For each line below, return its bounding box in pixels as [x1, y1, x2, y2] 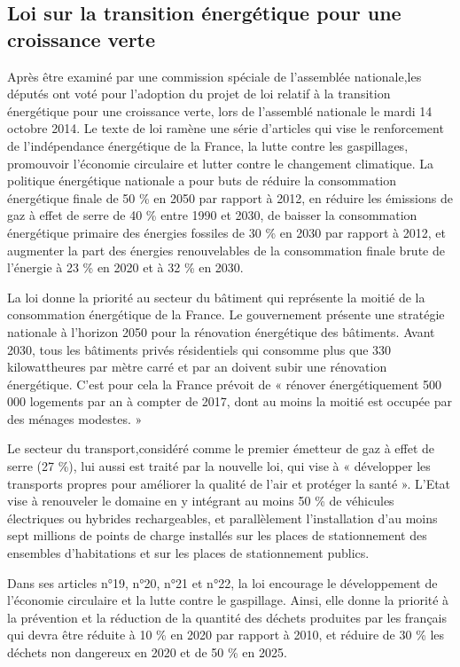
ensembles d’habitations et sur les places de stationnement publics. [7, 544, 370, 562]
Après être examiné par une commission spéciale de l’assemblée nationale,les [7, 67, 422, 85]
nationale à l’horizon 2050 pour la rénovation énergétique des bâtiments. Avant [7, 322, 435, 341]
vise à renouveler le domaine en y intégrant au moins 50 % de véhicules [7, 491, 394, 510]
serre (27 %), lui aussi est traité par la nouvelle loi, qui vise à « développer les [7, 457, 431, 475]
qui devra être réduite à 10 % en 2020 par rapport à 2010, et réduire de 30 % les [7, 625, 445, 644]
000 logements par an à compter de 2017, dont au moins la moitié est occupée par [7, 392, 452, 411]
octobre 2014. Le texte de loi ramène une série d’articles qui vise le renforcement [7, 119, 444, 137]
